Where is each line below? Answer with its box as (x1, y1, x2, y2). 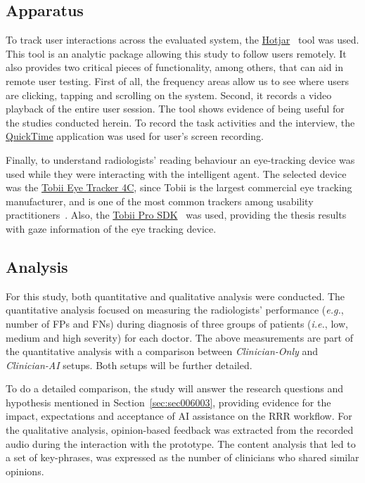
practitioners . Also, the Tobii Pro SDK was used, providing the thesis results (6, 207, 347, 222)
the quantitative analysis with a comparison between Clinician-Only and (6, 344, 319, 359)
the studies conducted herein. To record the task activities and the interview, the (6, 115, 355, 129)
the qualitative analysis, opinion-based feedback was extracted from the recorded (6, 423, 354, 437)
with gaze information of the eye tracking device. (6, 221, 217, 236)
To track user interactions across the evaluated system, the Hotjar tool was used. (6, 32, 359, 47)
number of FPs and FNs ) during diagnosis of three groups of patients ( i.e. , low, (6, 316, 348, 330)
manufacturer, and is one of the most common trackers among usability (6, 193, 314, 208)
